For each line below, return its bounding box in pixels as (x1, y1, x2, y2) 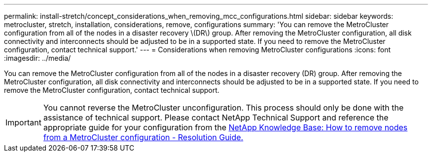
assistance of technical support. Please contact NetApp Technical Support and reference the (43, 113, 389, 122)
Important (5, 117, 41, 127)
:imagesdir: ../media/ (4, 54, 71, 62)
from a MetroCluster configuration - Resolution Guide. (43, 132, 244, 142)
